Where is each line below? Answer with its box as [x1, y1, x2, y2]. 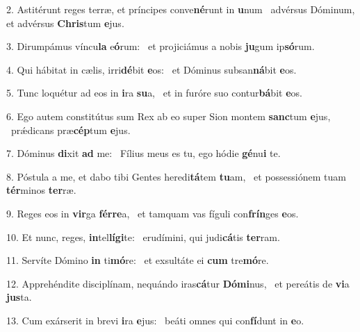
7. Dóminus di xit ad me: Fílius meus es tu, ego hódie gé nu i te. [6, 146, 281, 160]
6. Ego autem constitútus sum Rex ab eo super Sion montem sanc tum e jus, [6, 108, 331, 123]
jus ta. [6, 290, 32, 304]
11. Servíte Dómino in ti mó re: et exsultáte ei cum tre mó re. [6, 253, 269, 267]
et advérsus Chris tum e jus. [6, 15, 124, 30]
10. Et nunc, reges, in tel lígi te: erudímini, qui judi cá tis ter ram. [6, 229, 280, 244]
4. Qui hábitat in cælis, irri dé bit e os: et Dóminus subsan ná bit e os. [6, 62, 297, 76]
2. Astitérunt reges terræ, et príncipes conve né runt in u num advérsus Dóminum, [6, 2, 355, 16]
